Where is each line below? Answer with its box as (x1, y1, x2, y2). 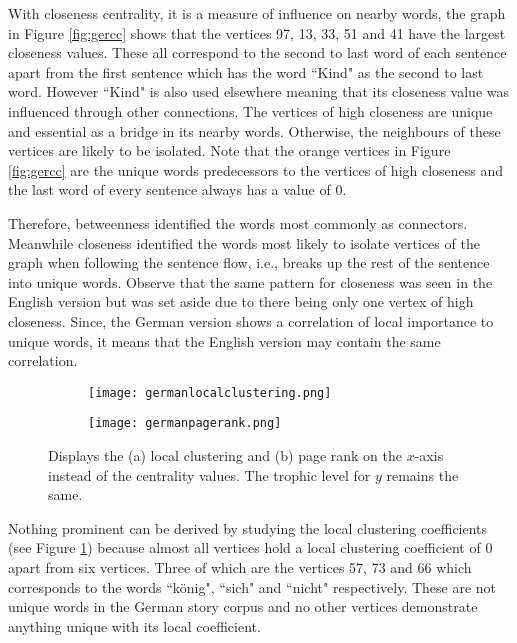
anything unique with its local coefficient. (8, 615, 261, 636)
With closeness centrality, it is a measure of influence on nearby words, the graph (8, 3, 506, 23)
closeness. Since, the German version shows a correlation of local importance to (8, 310, 494, 331)
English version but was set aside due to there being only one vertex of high (8, 291, 474, 312)
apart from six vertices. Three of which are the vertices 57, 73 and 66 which (8, 556, 472, 577)
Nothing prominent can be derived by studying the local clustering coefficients (8, 517, 488, 538)
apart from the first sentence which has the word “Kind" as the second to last (8, 61, 484, 82)
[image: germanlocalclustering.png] (88, 385, 332, 400)
